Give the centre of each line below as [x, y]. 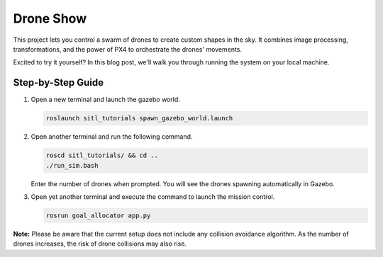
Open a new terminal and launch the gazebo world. [105, 100]
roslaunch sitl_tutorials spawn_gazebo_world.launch [139, 118]
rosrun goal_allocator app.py [98, 215]
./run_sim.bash [72, 165]
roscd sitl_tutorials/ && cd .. [102, 155]
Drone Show [50, 18]
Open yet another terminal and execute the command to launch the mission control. [153, 196]
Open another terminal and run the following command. [112, 137]
